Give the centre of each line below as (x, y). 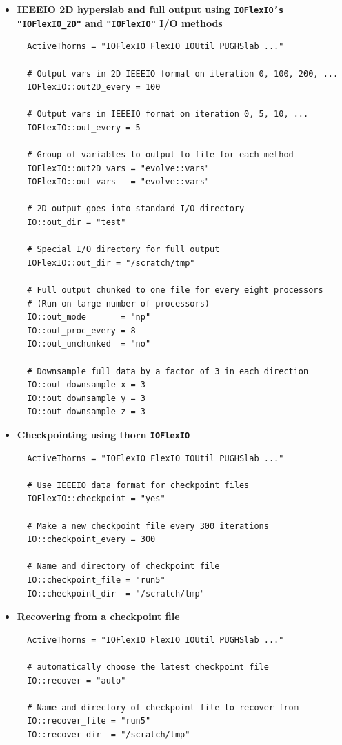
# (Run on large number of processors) (118, 303)
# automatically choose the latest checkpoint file (148, 667)
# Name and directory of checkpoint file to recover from (163, 707)
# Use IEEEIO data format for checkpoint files (138, 485)
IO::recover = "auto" (77, 680)
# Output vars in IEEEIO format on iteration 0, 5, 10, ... (168, 114)
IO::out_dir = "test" (77, 223)
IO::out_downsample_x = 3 (86, 385)
